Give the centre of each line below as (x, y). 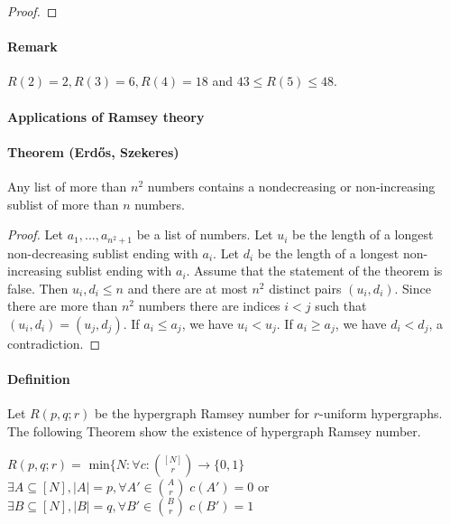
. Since (413, 288)
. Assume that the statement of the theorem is (314, 271)
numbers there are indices (209, 306)
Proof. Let (35, 234)
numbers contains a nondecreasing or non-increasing (291, 186)
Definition (39, 379)
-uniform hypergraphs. (381, 413)
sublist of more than (63, 204)
